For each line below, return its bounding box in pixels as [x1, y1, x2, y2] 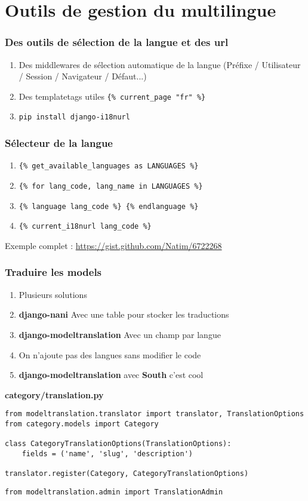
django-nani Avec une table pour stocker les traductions [19, 308, 229, 321]
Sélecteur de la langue [5, 136, 113, 150]
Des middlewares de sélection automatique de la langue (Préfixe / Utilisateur [19, 58, 301, 70]
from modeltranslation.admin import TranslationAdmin [5, 487, 223, 496]
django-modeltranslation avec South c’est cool [19, 368, 204, 381]
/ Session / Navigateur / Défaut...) [19, 70, 147, 82]
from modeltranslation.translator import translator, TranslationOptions [5, 410, 304, 419]
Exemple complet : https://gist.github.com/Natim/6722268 [5, 239, 222, 251]
